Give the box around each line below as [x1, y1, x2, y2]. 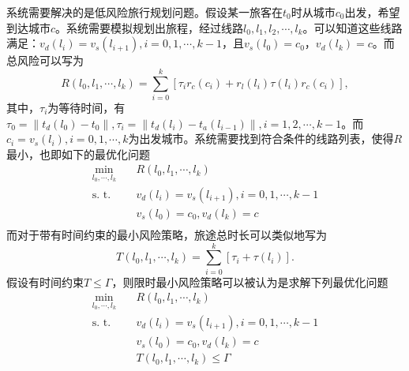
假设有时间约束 [6, 273, 84, 290]
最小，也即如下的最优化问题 [6, 145, 150, 162]
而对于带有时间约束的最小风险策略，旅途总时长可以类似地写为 [6, 227, 327, 243]
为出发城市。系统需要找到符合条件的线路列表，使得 [128, 130, 394, 147]
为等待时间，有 [47, 99, 126, 115]
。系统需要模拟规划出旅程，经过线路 [55, 19, 244, 36]
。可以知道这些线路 [302, 19, 403, 36]
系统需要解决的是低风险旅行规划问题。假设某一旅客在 [6, 4, 283, 20]
